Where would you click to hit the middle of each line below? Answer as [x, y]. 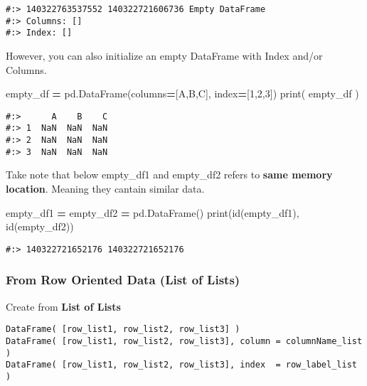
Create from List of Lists [63, 306]
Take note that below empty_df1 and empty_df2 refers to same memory [169, 175]
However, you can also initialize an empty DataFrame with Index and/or [164, 55]
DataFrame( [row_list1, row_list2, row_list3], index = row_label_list [181, 365]
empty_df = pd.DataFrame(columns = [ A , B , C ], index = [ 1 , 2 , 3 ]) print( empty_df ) [182, 93]
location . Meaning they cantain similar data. [105, 188]
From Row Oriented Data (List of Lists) [123, 280]
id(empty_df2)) [40, 226]
